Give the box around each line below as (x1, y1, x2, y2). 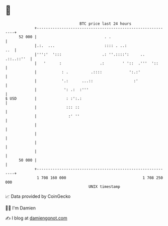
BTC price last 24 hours (79, 21, 132, 26)
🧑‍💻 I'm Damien (5, 205, 36, 211)
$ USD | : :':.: (5, 96, 82, 101)
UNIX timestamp (88, 184, 121, 189)
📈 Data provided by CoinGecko (5, 193, 71, 199)
